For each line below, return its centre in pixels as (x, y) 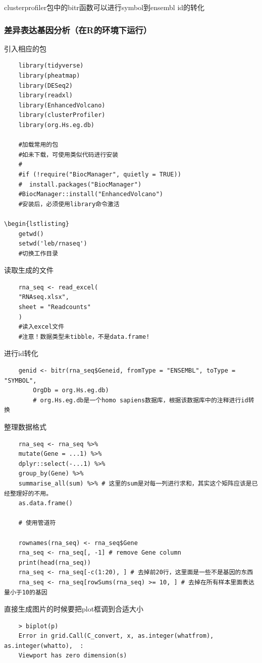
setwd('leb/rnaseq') (53, 244)
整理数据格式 (25, 427)
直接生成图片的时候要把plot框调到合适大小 (74, 609)
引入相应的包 (25, 48)
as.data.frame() (46, 503)
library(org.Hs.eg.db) (56, 125)
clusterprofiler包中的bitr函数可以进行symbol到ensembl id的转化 (104, 7)
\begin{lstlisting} (37, 224)
